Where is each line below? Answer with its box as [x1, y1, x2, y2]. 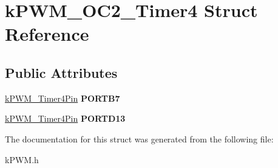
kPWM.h [5, 153, 39, 166]
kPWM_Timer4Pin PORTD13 [5, 112, 126, 125]
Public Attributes [5, 63, 118, 82]
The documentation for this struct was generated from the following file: [5, 132, 274, 145]
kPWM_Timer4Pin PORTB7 [5, 91, 120, 104]
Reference [5, 21, 89, 46]
